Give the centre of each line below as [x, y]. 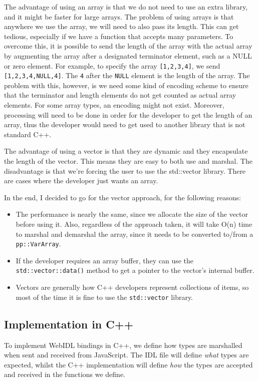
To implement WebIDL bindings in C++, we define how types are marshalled [123, 345]
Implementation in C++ [69, 324]
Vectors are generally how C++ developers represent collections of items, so [132, 287]
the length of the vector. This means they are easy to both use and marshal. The [128, 161]
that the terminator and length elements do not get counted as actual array [120, 95]
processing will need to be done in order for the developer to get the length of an [128, 114]
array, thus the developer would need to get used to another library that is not [125, 124]
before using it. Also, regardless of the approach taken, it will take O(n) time [134, 224]
